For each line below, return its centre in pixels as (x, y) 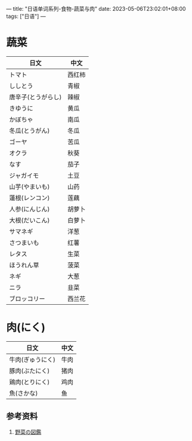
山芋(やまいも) (30, 186)
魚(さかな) (24, 393)
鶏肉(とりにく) (30, 382)
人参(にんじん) (30, 209)
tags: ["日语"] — (26, 16)
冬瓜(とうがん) (30, 130)
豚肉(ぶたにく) (30, 370)
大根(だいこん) (30, 220)
